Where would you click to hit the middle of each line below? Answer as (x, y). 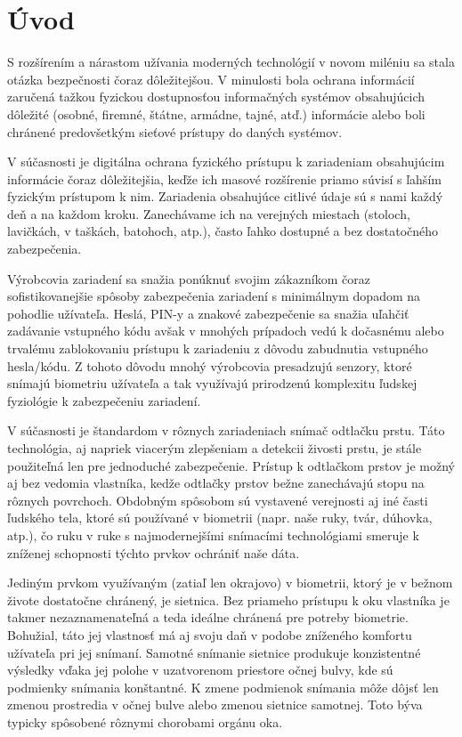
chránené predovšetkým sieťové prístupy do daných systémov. (175, 131)
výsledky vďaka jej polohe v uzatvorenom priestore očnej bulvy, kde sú (200, 670)
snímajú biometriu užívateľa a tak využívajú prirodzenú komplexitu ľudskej (212, 383)
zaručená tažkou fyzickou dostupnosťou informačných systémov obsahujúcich (216, 97)
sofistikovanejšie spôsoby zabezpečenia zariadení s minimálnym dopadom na (214, 296)
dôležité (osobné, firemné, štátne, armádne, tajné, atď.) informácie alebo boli (216, 113)
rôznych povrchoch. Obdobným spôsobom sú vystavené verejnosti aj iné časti (218, 500)
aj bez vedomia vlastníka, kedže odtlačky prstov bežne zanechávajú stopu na (216, 483)
